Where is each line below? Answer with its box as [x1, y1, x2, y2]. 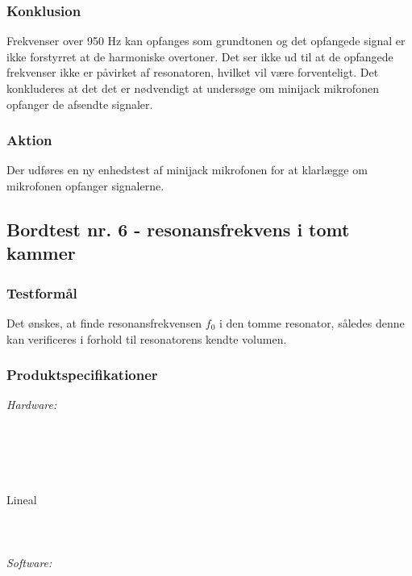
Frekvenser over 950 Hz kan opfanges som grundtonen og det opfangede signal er [6, 32, 406, 49]
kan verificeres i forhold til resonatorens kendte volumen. [6, 330, 287, 347]
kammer [6, 240, 76, 265]
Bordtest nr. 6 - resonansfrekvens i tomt [6, 216, 350, 241]
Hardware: [6, 396, 57, 413]
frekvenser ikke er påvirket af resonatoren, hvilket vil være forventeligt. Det [6, 64, 379, 81]
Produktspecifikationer [6, 365, 158, 385]
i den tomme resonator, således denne [219, 314, 405, 331]
